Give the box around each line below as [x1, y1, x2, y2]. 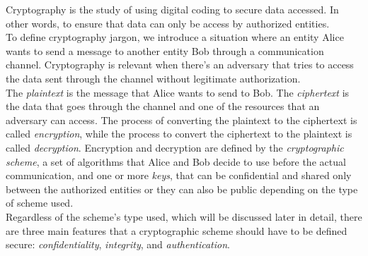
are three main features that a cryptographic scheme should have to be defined [6, 223, 347, 238]
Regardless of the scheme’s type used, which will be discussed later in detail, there [6, 209, 362, 224]
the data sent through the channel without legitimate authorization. [6, 71, 301, 85]
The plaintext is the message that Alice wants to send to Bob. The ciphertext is [6, 85, 350, 99]
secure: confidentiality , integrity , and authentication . [6, 237, 230, 252]
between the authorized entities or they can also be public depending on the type [6, 181, 358, 196]
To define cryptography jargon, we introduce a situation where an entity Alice [6, 30, 344, 44]
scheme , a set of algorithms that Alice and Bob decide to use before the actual [6, 154, 346, 169]
